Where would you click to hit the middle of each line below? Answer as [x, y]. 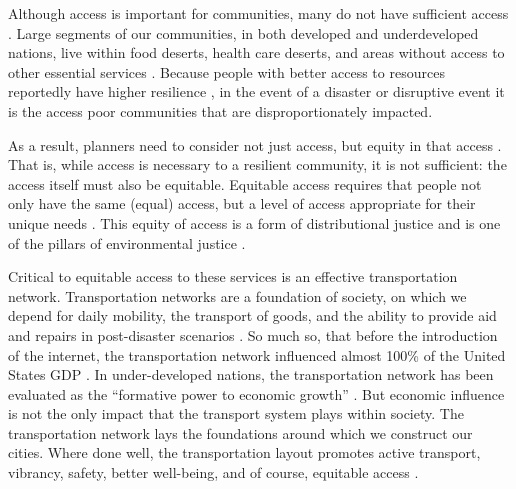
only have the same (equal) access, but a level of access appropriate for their [242, 203]
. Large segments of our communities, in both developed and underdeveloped [243, 32]
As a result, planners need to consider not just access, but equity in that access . [255, 144]
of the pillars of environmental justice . [127, 242]
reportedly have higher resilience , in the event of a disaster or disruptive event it [256, 91]
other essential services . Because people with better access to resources [226, 71]
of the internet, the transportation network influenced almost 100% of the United [257, 354]
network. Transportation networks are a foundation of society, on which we [237, 295]
